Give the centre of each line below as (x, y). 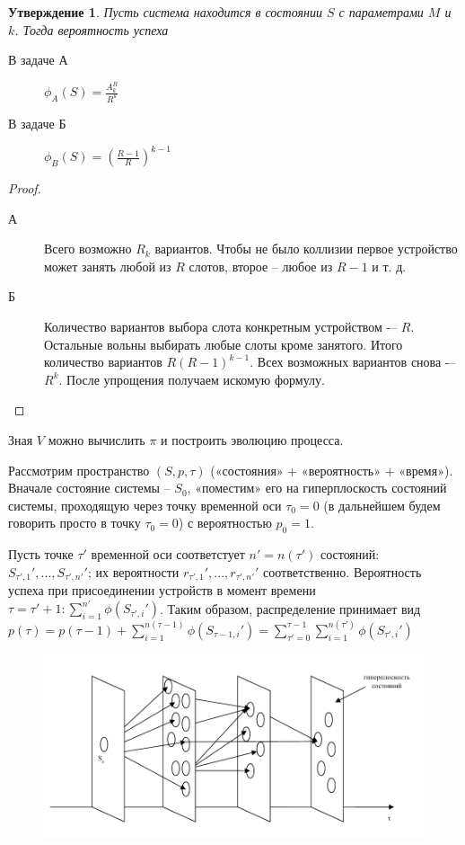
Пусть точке (41, 554)
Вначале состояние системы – (89, 488)
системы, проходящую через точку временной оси (145, 505)
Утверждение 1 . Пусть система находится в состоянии (165, 12)
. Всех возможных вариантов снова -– (353, 362)
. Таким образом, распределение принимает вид (290, 608)
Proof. (25, 188)
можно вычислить (97, 439)
